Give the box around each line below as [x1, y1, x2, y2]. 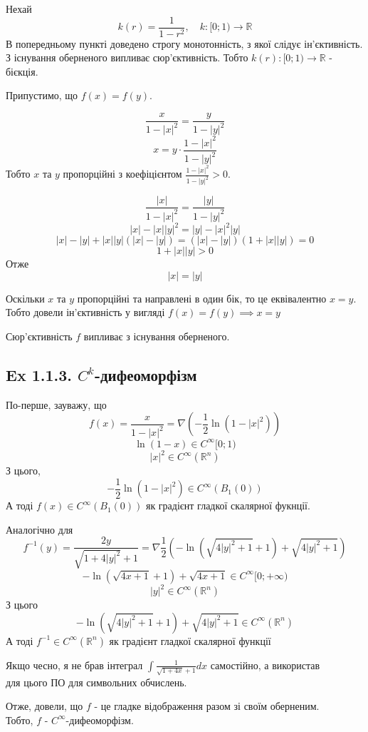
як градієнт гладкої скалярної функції [109, 633, 271, 648]
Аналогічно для [6, 522, 73, 537]
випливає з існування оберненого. [83, 328, 230, 343]
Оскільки [6, 290, 45, 305]
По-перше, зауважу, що [6, 397, 107, 412]
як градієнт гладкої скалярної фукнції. [145, 498, 310, 513]
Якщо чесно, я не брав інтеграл [6, 657, 143, 672]
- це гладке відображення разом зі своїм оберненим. [94, 698, 320, 713]
